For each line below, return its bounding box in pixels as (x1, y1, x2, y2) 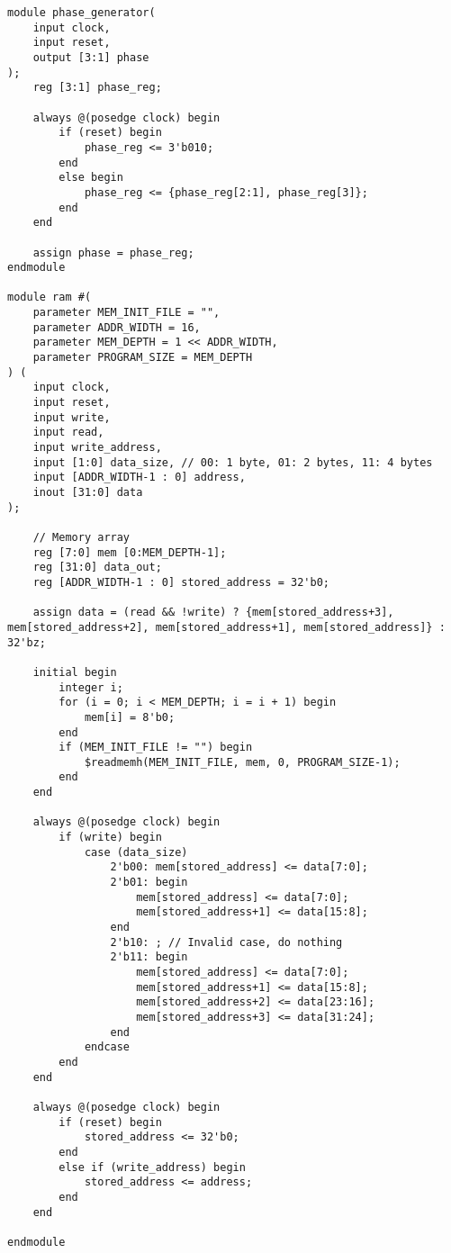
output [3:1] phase (32, 50, 149, 64)
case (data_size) (84, 845, 188, 859)
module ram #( (7, 291, 92, 304)
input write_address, (32, 441, 162, 455)
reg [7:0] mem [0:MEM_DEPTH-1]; (32, 545, 227, 559)
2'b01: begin (110, 876, 188, 889)
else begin (59, 171, 123, 185)
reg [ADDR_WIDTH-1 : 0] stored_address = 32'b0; (32, 575, 329, 589)
